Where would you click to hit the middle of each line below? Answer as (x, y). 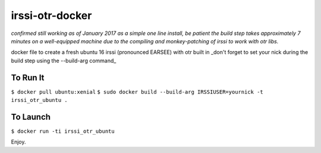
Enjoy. (18, 142)
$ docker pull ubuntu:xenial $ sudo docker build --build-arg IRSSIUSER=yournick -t (137, 92)
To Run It (28, 77)
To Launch (31, 117)
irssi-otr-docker (51, 15)
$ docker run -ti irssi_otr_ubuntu (63, 131)
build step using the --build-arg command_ (64, 60)
